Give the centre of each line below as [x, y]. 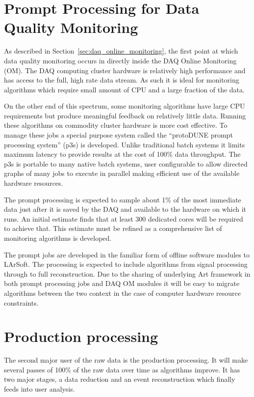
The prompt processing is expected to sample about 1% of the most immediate [123, 199]
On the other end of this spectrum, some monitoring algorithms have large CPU [125, 106]
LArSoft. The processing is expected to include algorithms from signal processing [126, 264]
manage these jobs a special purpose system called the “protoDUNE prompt [118, 135]
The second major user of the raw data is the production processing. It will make [126, 360]
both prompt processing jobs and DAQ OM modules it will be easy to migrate [122, 283]
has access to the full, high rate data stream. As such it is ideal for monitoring [122, 80]
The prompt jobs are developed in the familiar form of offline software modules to [127, 254]
